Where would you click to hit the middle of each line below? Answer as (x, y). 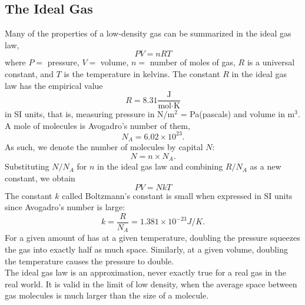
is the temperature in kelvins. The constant (142, 73)
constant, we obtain (40, 178)
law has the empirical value (54, 85)
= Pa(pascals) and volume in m (238, 114)
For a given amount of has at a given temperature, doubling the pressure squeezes (152, 238)
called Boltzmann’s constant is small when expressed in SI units (177, 195)
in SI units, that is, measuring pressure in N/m (90, 114)
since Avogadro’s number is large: (65, 207)
